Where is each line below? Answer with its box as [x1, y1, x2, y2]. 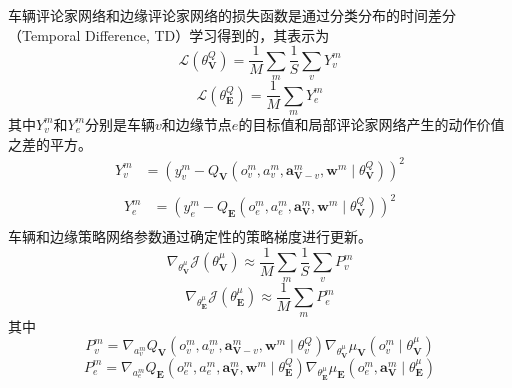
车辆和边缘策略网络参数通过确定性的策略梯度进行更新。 [8, 226, 372, 247]
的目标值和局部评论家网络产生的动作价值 [238, 113, 505, 134]
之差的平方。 [8, 133, 92, 154]
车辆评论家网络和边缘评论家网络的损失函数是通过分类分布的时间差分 [8, 5, 456, 25]
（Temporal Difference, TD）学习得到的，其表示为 [8, 24, 330, 45]
